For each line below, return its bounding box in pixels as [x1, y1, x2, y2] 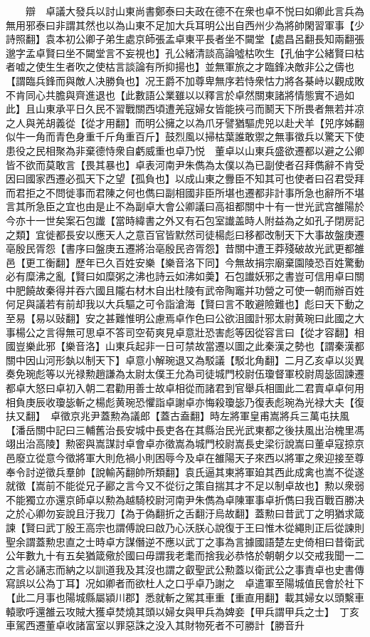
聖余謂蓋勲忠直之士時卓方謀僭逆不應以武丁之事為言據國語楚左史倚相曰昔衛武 [6, 534, 364, 549]
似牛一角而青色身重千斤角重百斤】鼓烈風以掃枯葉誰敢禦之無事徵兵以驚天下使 [6, 129, 364, 144]
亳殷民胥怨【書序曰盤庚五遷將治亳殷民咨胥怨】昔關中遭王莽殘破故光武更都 [6, 241, 354, 256]
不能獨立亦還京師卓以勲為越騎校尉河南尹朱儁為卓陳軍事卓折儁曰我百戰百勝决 [6, 492, 364, 507]
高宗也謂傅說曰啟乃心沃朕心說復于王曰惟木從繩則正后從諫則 [85, 519, 364, 534]
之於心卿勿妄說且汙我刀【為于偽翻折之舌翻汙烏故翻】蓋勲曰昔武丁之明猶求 [6, 506, 354, 521]
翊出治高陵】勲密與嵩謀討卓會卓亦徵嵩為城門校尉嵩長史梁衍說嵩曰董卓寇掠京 [6, 436, 364, 451]
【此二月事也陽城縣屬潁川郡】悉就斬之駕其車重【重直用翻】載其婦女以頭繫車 [6, 589, 364, 604]
